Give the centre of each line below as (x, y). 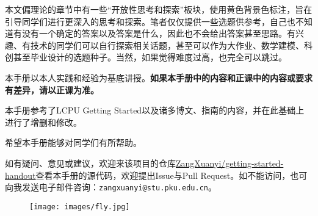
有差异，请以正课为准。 (52, 89)
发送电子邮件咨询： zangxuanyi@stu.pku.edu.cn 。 (119, 187)
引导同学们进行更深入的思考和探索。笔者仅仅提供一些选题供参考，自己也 (150, 21)
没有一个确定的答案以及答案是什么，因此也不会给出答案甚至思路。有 (158, 33)
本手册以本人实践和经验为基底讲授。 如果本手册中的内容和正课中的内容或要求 (159, 77)
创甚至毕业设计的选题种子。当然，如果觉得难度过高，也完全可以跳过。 (146, 57)
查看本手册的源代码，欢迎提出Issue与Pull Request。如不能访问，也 (167, 175)
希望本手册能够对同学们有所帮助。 (73, 142)
